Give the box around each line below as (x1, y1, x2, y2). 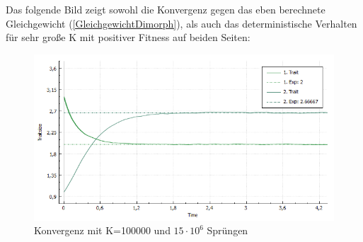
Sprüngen (207, 223, 248, 238)
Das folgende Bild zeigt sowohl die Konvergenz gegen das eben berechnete (6, 2, 325, 16)
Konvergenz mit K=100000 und (34, 223, 171, 238)
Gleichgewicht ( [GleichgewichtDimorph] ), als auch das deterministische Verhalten (6, 16, 357, 30)
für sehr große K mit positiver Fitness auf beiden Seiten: (6, 30, 250, 45)
